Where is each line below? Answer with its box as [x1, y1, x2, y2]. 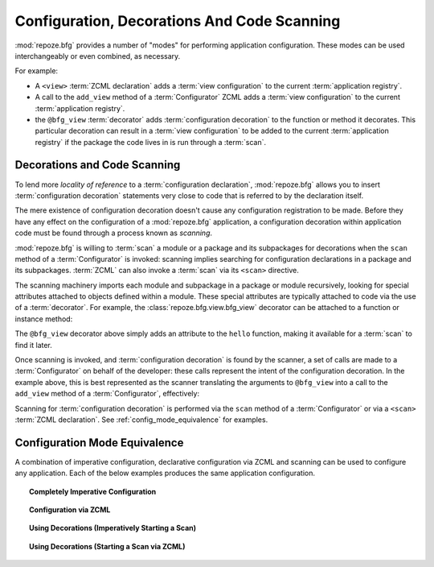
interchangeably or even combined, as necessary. [14, 51, 181, 60]
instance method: [14, 314, 73, 324]
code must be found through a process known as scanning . [14, 228, 213, 238]
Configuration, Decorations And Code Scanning [14, 12, 341, 30]
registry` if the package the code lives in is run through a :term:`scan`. [35, 137, 267, 147]
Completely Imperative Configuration [29, 486, 157, 496]
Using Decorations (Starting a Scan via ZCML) [29, 541, 186, 551]
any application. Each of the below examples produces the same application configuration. [14, 468, 315, 478]
